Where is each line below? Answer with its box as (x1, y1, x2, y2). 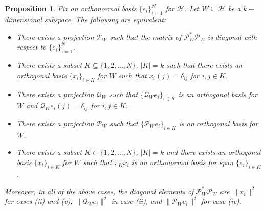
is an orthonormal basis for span (131, 156, 234, 167)
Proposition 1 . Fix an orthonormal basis (5, 3, 137, 13)
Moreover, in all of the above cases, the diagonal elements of (5, 185, 194, 196)
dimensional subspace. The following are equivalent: (5, 14, 166, 25)
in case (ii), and (111, 196, 162, 206)
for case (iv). (201, 196, 241, 206)
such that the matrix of (109, 31, 182, 42)
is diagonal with (207, 31, 257, 42)
